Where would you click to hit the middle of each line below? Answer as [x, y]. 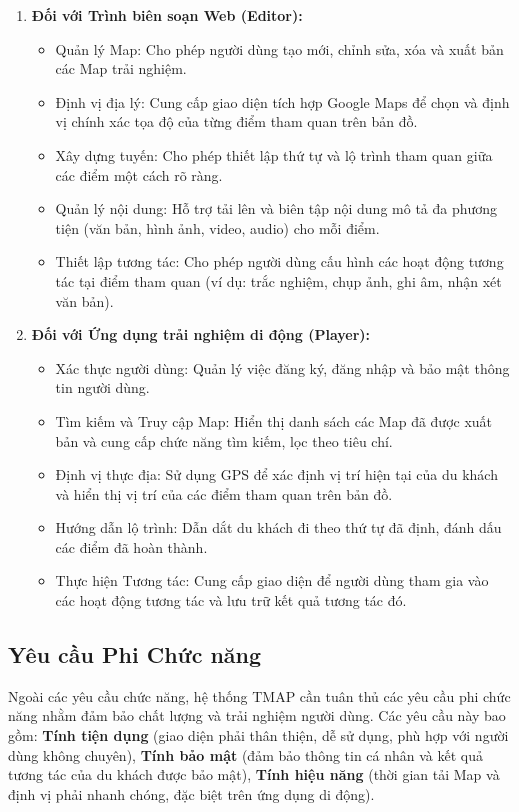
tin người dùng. [102, 387]
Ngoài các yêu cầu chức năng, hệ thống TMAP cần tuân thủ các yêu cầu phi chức [259, 695]
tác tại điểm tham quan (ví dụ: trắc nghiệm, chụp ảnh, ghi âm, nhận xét [278, 280]
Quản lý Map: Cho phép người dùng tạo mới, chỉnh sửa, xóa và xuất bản [279, 48]
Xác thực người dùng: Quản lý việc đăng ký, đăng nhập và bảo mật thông [282, 367]
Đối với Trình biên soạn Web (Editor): [167, 15]
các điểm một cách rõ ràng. [139, 174]
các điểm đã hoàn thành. [131, 546]
